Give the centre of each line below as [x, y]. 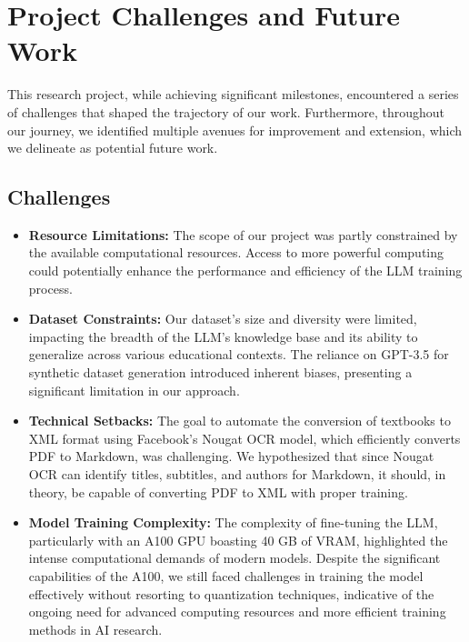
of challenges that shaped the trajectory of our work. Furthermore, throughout [226, 111]
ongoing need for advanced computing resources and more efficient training [237, 612]
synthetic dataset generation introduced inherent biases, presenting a [220, 372]
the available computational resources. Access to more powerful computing [236, 252]
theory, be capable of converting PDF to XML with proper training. [218, 492]
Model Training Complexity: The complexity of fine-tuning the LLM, [233, 522]
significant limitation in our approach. [134, 390]
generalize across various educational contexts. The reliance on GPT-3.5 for [239, 354]
